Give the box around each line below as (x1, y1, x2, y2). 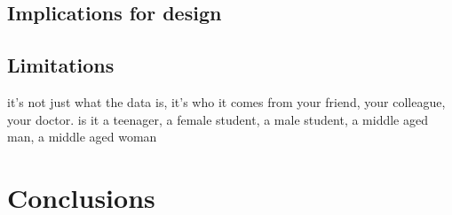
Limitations (7, 51, 115, 79)
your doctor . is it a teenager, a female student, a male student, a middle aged (7, 110, 428, 128)
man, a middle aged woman (7, 127, 157, 146)
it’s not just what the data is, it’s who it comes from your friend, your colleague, (7, 92, 446, 111)
